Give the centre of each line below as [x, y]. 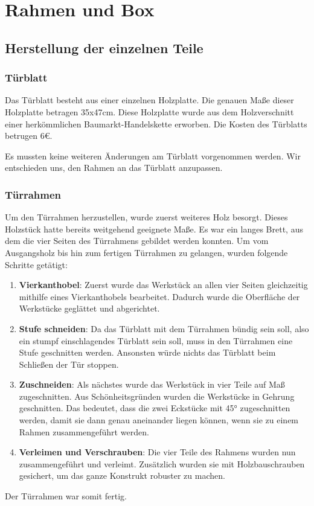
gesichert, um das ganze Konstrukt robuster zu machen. [122, 476]
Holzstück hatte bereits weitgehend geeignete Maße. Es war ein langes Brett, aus [154, 229]
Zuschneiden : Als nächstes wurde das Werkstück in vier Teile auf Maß [152, 384]
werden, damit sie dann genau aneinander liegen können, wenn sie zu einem [159, 420]
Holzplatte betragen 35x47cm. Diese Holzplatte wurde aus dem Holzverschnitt [149, 111]
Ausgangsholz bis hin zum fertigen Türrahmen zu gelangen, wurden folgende [146, 252]
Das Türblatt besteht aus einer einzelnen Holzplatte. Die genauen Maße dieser [149, 100]
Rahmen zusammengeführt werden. [84, 431]
